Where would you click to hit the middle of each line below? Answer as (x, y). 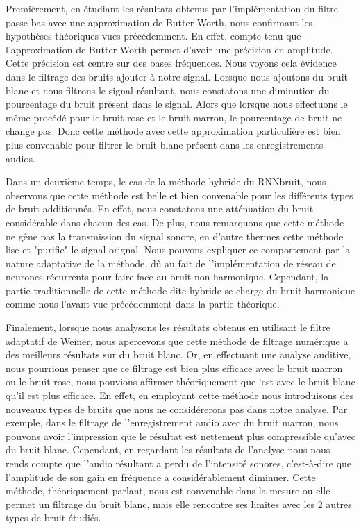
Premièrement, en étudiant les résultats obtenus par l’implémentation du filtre (172, 8)
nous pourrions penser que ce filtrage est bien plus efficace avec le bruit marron (174, 368)
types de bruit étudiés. (53, 518)
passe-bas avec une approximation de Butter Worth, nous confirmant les (159, 22)
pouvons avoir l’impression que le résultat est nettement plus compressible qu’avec (180, 436)
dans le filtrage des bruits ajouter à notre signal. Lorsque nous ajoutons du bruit (177, 76)
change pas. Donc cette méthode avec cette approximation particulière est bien (173, 131)
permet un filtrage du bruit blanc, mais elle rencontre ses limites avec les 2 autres (179, 504)
